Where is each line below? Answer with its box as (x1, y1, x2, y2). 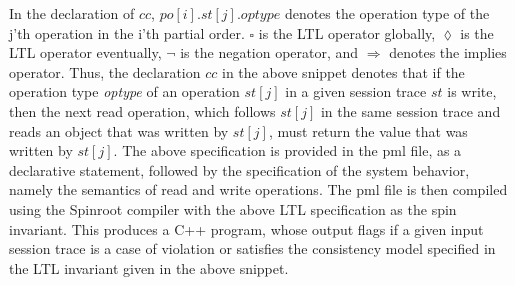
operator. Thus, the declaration (9, 61, 201, 82)
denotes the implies (389, 42, 507, 63)
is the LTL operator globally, (258, 22, 436, 43)
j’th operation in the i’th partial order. (9, 22, 245, 43)
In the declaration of (9, 3, 135, 23)
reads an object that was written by (9, 120, 229, 141)
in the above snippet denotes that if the (222, 61, 465, 82)
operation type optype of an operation (9, 81, 240, 102)
